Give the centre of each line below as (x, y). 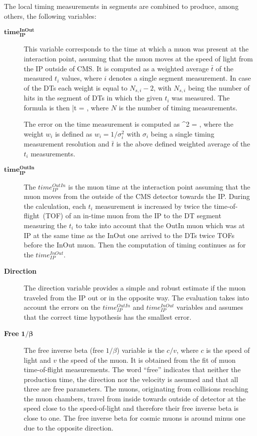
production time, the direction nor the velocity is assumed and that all (131, 379)
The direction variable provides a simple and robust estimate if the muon (135, 287)
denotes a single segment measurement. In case (180, 78)
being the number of (219, 87)
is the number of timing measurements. (178, 107)
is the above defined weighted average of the (183, 144)
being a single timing (182, 134)
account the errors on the (62, 307)
